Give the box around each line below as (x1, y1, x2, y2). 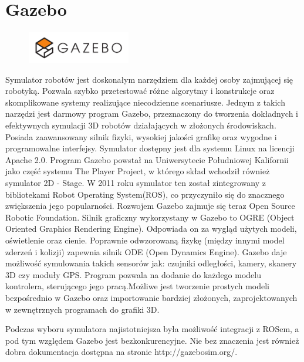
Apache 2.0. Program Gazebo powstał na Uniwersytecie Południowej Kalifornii (5, 153, 289, 165)
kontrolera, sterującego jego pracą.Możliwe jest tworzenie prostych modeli (5, 280, 269, 292)
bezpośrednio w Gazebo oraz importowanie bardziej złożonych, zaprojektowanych (5, 291, 298, 303)
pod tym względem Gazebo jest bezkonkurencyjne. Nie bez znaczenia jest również (5, 334, 299, 346)
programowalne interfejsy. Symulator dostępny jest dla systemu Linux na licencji (5, 142, 295, 154)
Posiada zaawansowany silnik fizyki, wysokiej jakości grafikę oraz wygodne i (5, 130, 277, 143)
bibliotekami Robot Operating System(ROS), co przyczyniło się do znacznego (5, 188, 285, 200)
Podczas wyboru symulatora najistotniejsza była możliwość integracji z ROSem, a (5, 323, 299, 335)
